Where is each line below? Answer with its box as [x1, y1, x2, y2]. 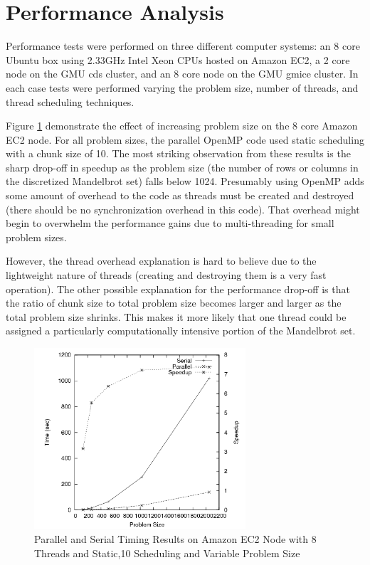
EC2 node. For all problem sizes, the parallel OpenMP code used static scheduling [6, 132, 364, 147]
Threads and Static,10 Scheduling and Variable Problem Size [34, 545, 300, 560]
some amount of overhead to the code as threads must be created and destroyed [6, 188, 354, 203]
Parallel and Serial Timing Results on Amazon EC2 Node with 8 [34, 531, 317, 546]
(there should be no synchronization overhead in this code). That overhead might [6, 201, 360, 216]
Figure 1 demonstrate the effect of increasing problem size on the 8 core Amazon [6, 118, 358, 133]
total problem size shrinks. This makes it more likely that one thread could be [6, 309, 347, 324]
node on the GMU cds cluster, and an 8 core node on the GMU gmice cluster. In [6, 66, 359, 81]
